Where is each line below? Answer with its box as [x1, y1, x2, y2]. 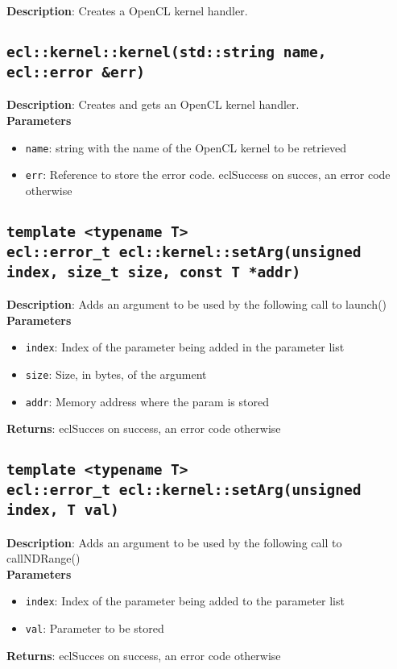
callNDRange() [6, 550, 81, 567]
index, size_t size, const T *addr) [6, 263, 301, 280]
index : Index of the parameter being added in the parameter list [25, 339, 345, 355]
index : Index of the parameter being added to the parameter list [25, 592, 345, 609]
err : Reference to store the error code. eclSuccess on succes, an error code [25, 166, 391, 183]
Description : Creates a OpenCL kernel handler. [6, 2, 248, 19]
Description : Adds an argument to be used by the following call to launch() [6, 296, 387, 313]
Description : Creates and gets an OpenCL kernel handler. [6, 96, 300, 113]
